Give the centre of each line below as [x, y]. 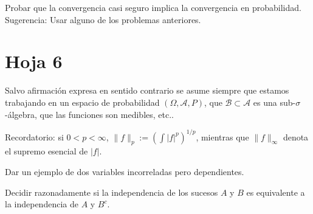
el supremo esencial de [46, 151]
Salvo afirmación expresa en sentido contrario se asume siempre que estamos [147, 90]
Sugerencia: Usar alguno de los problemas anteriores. [103, 19]
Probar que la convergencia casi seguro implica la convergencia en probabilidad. [153, 7]
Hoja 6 [34, 61]
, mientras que [222, 136]
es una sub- [274, 102]
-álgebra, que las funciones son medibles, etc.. [89, 114]
